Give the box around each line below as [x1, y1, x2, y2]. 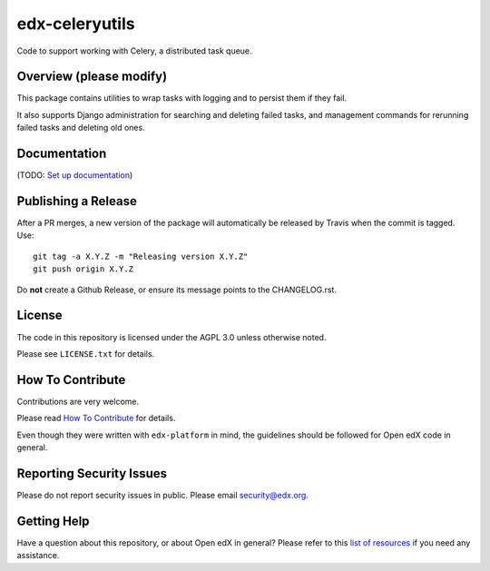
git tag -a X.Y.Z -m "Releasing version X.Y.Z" [33, 251, 249, 261]
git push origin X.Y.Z [33, 264, 134, 274]
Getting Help [16, 513, 90, 528]
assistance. [16, 550, 60, 561]
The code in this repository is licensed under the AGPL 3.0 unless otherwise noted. [16, 331, 327, 342]
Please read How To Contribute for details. [16, 413, 176, 424]
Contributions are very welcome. [16, 396, 140, 407]
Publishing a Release [16, 193, 138, 209]
